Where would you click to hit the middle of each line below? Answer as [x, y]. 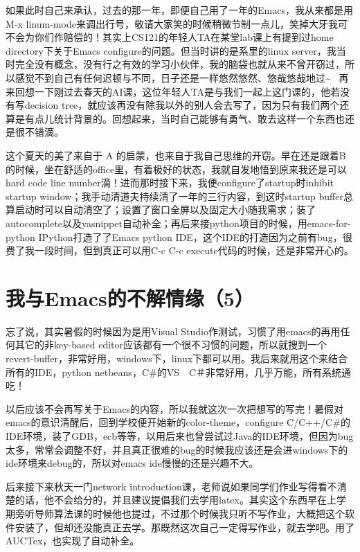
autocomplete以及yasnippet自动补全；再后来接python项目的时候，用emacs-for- [178, 223]
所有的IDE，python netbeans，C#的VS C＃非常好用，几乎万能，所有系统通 [179, 372]
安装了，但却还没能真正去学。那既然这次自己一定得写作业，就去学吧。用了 [184, 527]
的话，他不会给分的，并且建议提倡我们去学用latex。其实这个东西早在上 [175, 500]
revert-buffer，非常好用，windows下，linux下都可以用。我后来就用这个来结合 [177, 358]
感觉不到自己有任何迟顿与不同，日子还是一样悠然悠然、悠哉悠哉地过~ [173, 77]
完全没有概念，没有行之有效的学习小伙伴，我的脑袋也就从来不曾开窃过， [180, 64]
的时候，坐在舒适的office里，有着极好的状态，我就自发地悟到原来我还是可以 [177, 169]
